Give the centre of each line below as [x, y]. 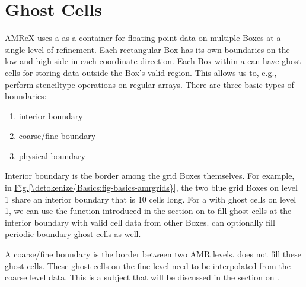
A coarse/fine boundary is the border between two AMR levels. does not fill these [153, 254]
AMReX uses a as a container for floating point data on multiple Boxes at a [143, 38]
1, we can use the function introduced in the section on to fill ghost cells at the [148, 211]
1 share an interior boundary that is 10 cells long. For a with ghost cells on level [151, 199]
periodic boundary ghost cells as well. [73, 234]
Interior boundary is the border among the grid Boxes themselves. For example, [150, 176]
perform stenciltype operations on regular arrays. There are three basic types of [149, 84]
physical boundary [52, 155]
